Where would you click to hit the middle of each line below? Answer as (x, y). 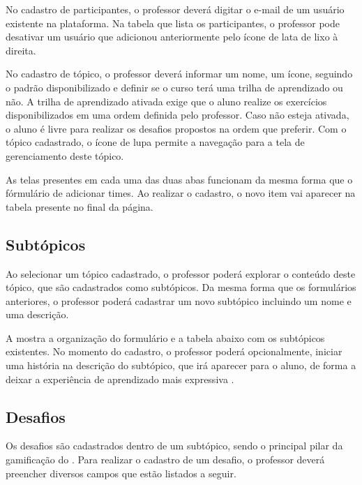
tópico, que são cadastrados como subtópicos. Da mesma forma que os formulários (181, 287)
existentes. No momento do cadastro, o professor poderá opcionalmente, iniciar (174, 351)
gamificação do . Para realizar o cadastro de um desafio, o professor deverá (165, 460)
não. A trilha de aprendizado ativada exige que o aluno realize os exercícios (166, 101)
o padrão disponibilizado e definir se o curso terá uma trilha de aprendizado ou (174, 87)
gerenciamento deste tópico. (65, 155)
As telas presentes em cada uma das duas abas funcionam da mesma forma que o (179, 179)
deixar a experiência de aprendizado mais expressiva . (120, 379)
